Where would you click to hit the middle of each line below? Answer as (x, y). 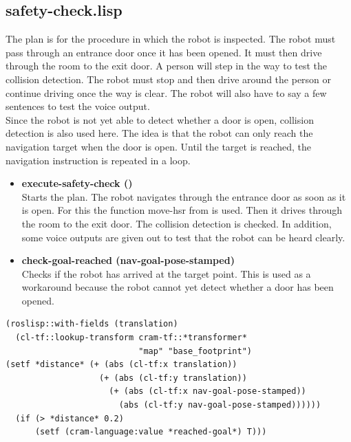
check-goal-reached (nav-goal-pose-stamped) (128, 260)
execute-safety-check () (77, 183)
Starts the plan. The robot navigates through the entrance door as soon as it (184, 196)
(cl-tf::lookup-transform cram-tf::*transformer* (131, 338)
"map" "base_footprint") (195, 351)
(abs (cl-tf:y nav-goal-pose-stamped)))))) (220, 405)
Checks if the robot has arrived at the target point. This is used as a (166, 273)
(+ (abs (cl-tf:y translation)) (173, 378)
